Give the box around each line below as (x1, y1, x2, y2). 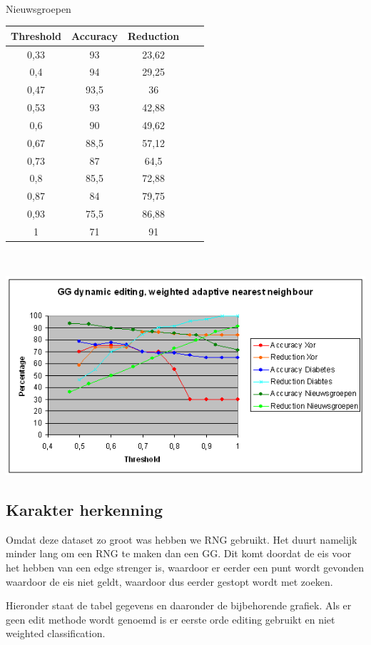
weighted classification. (6, 626, 106, 641)
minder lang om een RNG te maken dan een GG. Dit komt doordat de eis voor (6, 546, 352, 561)
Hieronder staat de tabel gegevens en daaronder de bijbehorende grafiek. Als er (6, 598, 352, 613)
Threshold (11, 28, 61, 43)
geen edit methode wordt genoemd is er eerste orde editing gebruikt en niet (6, 611, 335, 626)
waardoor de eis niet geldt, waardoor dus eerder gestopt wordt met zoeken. (6, 574, 333, 589)
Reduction (128, 28, 180, 43)
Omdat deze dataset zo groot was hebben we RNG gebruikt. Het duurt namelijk (6, 532, 357, 547)
